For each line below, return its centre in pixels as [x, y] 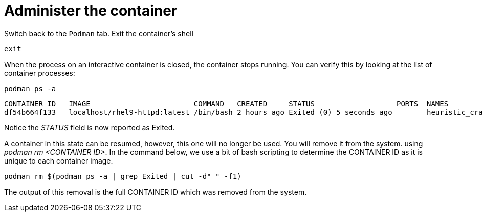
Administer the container [91, 11]
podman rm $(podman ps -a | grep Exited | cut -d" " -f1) [123, 176]
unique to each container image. [59, 160]
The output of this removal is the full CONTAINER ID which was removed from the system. [156, 192]
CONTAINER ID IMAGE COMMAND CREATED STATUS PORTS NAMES [226, 104]
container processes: [40, 73]
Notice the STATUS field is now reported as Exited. [90, 127]
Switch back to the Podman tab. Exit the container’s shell [99, 33]
